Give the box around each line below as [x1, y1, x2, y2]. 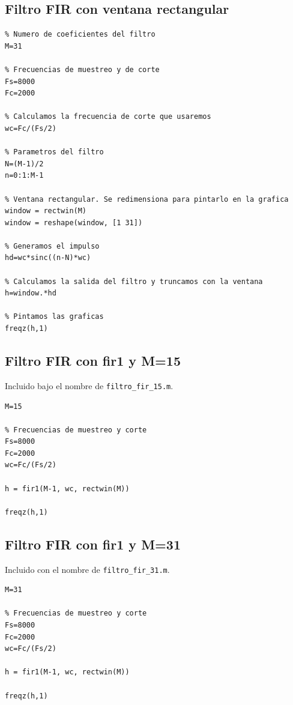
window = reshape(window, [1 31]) [5, 218, 143, 227]
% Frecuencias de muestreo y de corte [5, 65, 160, 74]
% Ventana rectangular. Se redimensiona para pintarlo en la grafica [5, 195, 289, 204]
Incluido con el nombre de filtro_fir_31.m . [5, 563, 170, 575]
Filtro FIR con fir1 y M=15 [5, 351, 181, 370]
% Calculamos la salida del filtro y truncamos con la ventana [5, 277, 263, 286]
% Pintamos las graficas [5, 312, 104, 321]
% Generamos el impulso [5, 241, 100, 250]
